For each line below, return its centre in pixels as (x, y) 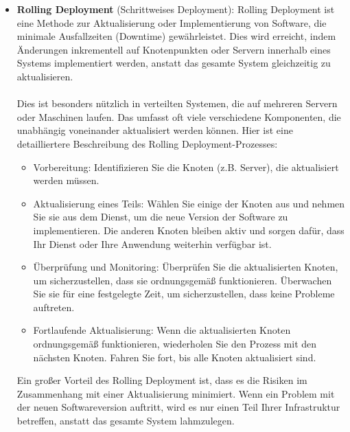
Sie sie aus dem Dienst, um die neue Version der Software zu (161, 217)
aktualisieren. (45, 76)
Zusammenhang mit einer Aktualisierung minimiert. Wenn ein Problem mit (176, 393)
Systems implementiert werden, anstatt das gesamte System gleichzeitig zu (174, 63)
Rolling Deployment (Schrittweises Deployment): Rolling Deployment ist (176, 9)
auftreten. (54, 307)
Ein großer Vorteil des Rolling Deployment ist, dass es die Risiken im (162, 380)
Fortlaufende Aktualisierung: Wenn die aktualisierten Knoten (162, 330)
